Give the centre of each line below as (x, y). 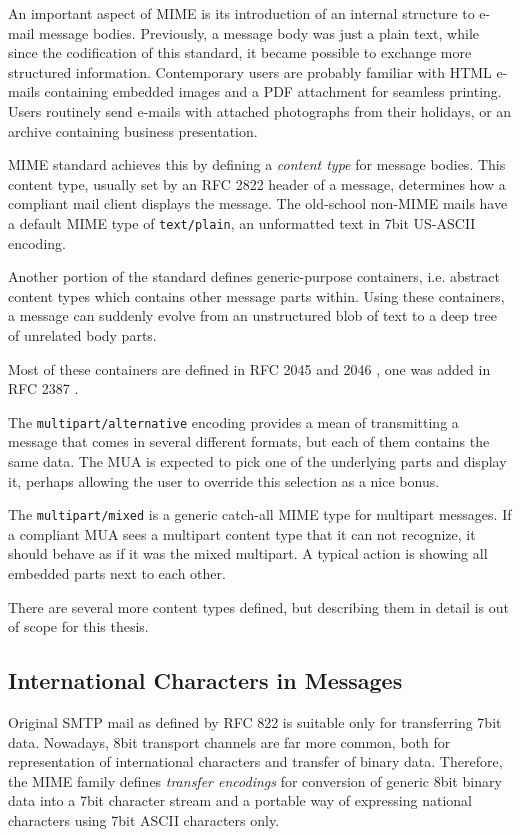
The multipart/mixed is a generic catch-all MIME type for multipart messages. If (260, 514)
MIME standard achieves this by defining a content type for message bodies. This (257, 164)
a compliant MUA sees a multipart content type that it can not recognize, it (242, 533)
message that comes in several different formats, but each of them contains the (249, 441)
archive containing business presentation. (133, 130)
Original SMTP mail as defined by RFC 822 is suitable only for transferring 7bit (255, 722)
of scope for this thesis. (78, 626)
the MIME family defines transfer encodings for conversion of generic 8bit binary (255, 780)
